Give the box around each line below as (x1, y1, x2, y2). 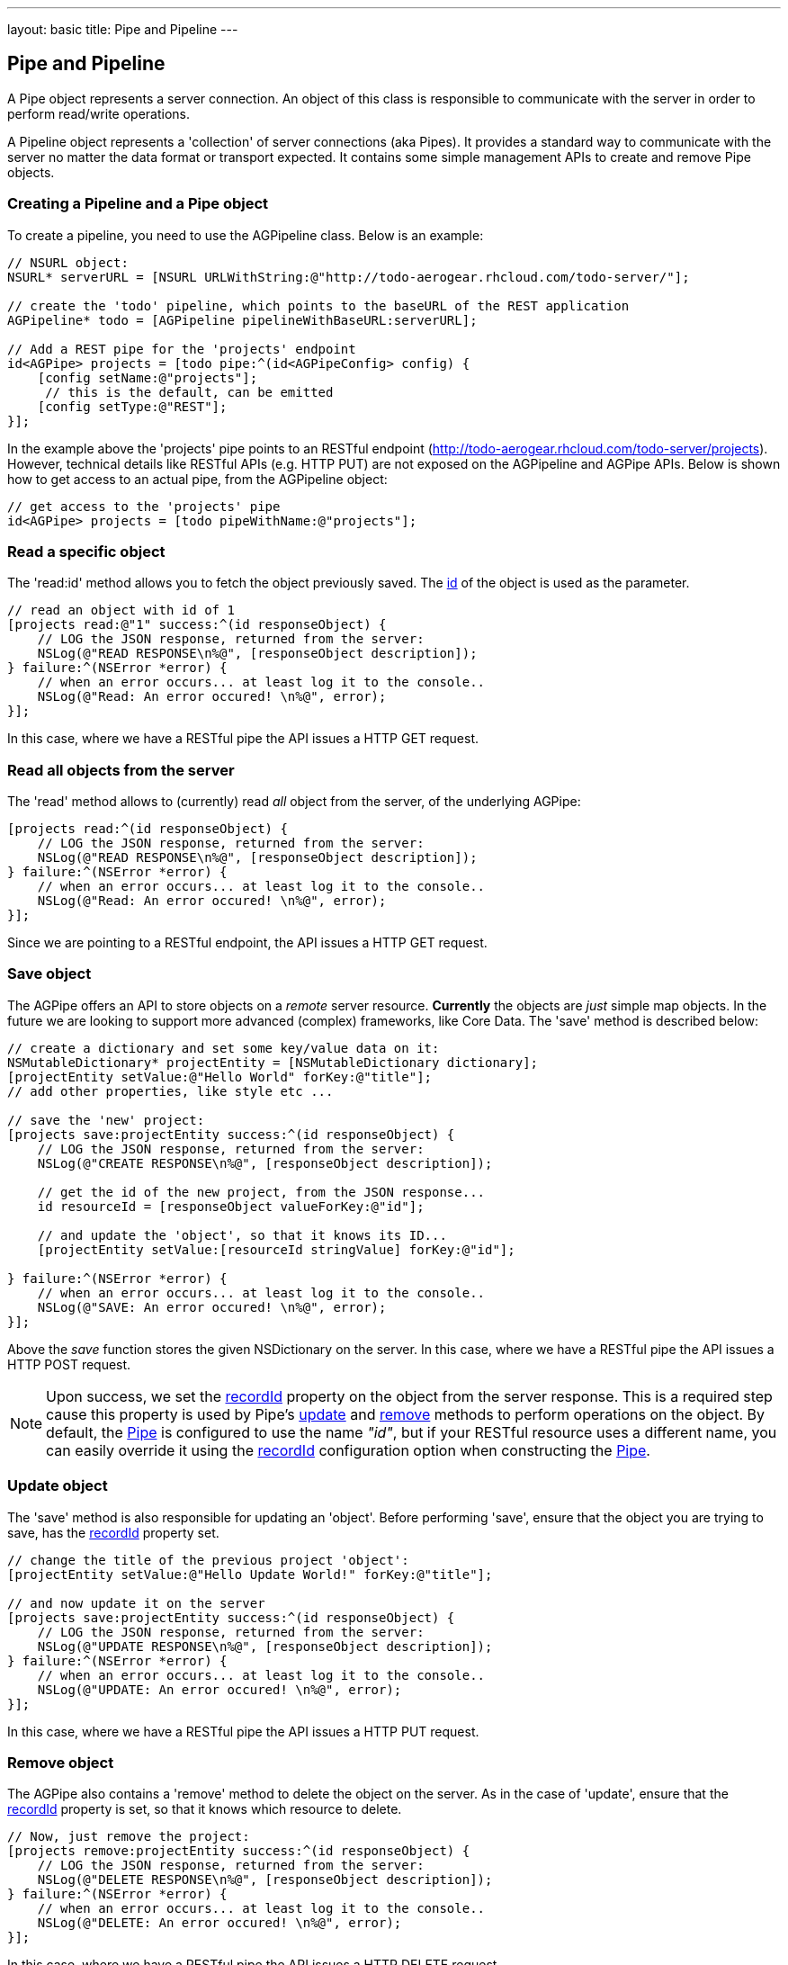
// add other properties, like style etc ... (7, 1083, 334, 1099)
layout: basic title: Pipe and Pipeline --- (7, 22, 238, 37)
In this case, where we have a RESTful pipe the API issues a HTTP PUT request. (7, 1723, 479, 1739)
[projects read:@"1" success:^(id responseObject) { (7, 617, 387, 633)
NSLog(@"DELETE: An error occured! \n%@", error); (37, 1916, 402, 1931)
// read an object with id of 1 (7, 603, 235, 618)
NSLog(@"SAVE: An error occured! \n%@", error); (37, 1299, 387, 1314)
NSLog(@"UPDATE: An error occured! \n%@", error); (37, 1682, 402, 1697)
